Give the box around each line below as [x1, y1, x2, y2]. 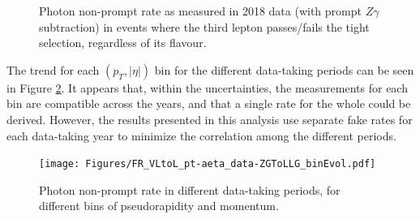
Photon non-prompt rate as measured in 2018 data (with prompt [39, 2, 362, 19]
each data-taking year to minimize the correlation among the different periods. [6, 127, 396, 144]
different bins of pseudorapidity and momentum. [39, 197, 279, 214]
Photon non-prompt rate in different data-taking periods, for [39, 181, 341, 198]
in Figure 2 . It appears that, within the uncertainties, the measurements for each [6, 79, 408, 96]
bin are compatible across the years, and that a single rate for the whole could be [6, 95, 411, 112]
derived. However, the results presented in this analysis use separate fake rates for [6, 110, 413, 127]
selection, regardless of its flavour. [39, 34, 207, 51]
